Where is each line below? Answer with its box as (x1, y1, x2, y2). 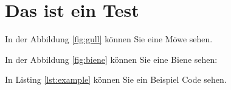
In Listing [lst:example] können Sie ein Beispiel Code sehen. (5, 73, 227, 86)
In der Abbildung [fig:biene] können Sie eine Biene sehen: (5, 53, 218, 65)
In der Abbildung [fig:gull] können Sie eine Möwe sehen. (5, 33, 213, 45)
